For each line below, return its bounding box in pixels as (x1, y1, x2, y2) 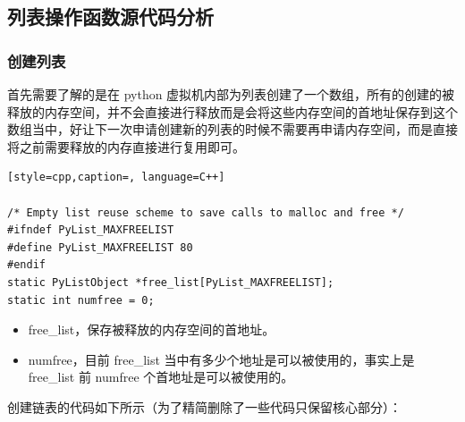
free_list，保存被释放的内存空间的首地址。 (28, 320, 275, 339)
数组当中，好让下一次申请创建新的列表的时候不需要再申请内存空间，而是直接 (7, 120, 458, 139)
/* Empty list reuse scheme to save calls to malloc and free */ (7, 206, 404, 219)
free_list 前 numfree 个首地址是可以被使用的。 (28, 367, 294, 386)
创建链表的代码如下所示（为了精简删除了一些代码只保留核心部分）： (7, 397, 402, 416)
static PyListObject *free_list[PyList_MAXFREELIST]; (7, 275, 334, 289)
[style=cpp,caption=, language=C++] (7, 171, 225, 184)
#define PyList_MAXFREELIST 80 (7, 241, 193, 254)
